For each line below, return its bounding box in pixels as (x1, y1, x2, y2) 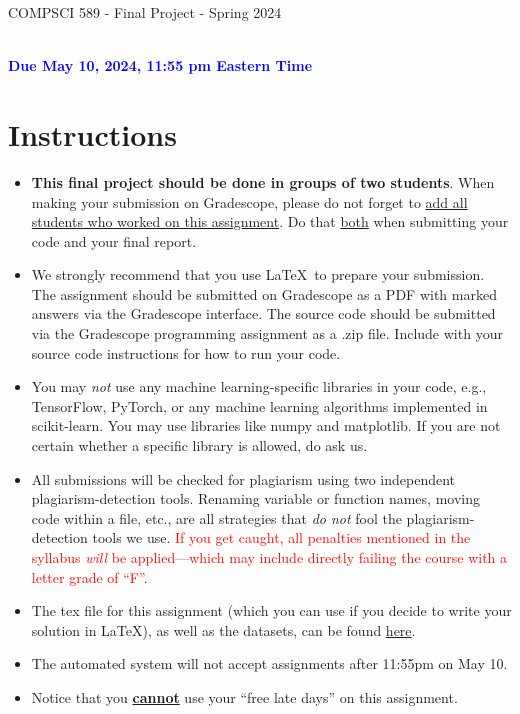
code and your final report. (31, 230, 197, 251)
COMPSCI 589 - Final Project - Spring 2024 (8, 2, 282, 22)
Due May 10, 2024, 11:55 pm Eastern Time (8, 55, 313, 76)
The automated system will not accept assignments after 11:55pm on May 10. (31, 653, 508, 674)
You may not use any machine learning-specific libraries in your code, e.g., (31, 376, 487, 397)
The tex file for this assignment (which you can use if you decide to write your (31, 600, 512, 621)
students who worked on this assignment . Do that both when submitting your (31, 211, 509, 232)
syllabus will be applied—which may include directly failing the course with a (31, 547, 508, 567)
